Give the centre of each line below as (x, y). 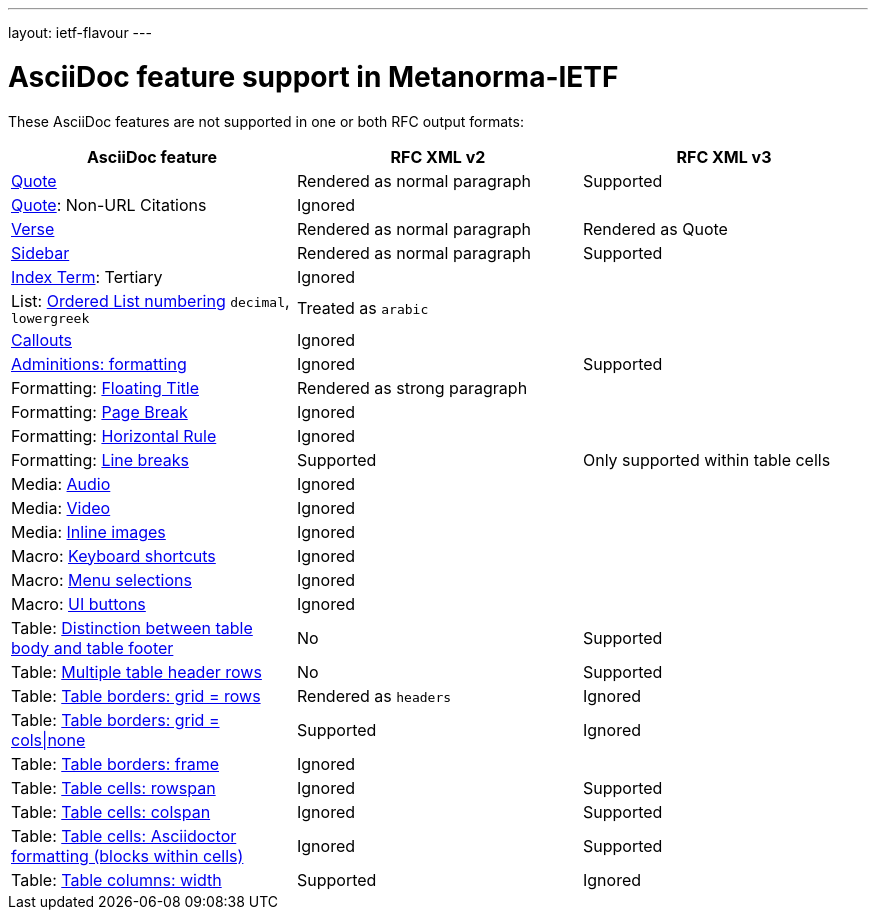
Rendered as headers (374, 695)
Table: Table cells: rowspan (113, 787)
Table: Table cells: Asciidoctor (124, 835)
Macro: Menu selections (101, 579)
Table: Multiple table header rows (136, 671)
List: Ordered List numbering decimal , (150, 300)
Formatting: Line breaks (100, 459)
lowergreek (50, 318)
